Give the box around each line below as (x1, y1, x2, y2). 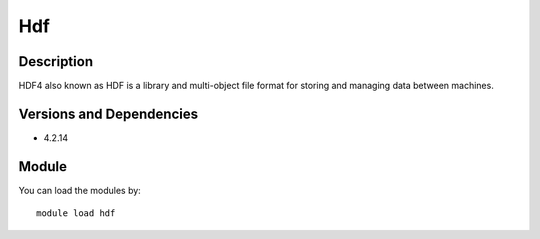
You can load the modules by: (18, 184, 142, 196)
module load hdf (36, 208, 116, 219)
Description (18, 53, 94, 70)
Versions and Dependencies (18, 105, 199, 122)
